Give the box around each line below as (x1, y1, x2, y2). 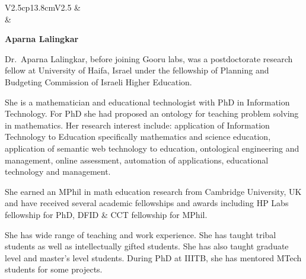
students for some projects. (5, 263, 103, 275)
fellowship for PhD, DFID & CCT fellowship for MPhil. (5, 208, 208, 220)
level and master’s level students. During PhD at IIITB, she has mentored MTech (5, 251, 302, 264)
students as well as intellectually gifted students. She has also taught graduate (5, 240, 289, 252)
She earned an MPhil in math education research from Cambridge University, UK (5, 185, 302, 197)
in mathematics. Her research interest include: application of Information (5, 118, 270, 131)
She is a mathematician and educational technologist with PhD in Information (5, 95, 290, 108)
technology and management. (5, 165, 111, 178)
